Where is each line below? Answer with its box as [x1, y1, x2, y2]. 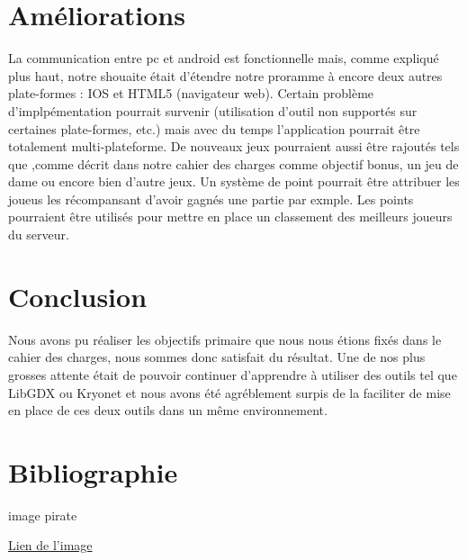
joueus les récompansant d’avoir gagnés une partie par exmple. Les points [8, 189, 414, 208]
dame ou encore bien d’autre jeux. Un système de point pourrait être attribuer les [8, 172, 460, 191]
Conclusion [8, 277, 148, 314]
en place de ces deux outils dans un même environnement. [8, 401, 328, 420]
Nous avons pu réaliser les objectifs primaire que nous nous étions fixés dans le [8, 330, 442, 348]
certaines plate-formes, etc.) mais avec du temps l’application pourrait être [8, 119, 420, 138]
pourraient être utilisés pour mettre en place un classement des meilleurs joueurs [8, 207, 453, 226]
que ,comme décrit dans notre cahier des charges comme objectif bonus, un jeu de [8, 154, 459, 173]
